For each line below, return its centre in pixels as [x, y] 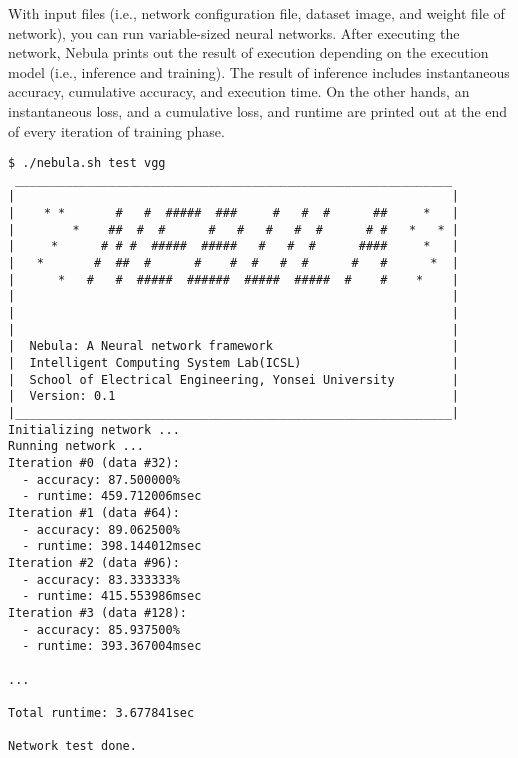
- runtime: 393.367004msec [112, 646]
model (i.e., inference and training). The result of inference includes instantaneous [259, 71]
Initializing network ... [94, 429]
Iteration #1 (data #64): [94, 512]
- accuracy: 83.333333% [101, 579]
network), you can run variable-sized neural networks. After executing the [234, 32]
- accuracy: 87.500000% [101, 479]
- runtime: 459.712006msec [112, 496]
